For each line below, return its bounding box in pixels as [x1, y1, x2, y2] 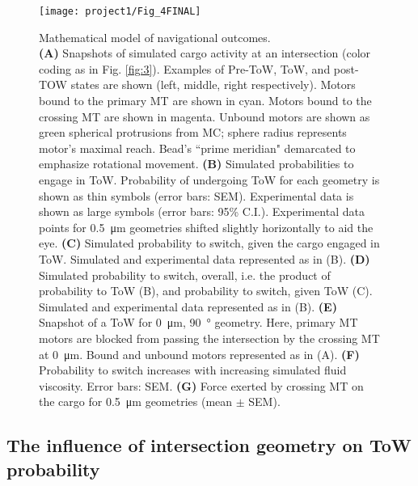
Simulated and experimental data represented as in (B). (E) [39, 298, 337, 315]
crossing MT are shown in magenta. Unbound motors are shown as [39, 108, 370, 125]
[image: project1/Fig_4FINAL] [39, 6, 201, 17]
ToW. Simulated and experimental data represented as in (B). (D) [39, 250, 370, 267]
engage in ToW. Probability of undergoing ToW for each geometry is [39, 171, 380, 188]
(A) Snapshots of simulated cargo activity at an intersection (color [39, 44, 371, 61]
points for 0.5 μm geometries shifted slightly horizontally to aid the [39, 218, 374, 235]
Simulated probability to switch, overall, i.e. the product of [39, 266, 331, 283]
